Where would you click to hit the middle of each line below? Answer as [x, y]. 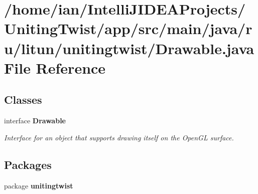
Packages [28, 164]
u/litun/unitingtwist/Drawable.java [129, 48]
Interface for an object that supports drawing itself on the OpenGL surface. [119, 137]
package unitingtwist [39, 185]
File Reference [55, 67]
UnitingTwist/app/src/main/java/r [128, 28]
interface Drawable [35, 121]
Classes [23, 100]
